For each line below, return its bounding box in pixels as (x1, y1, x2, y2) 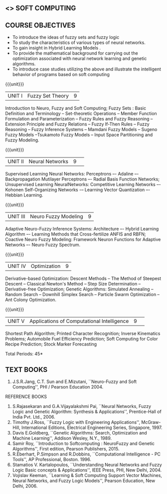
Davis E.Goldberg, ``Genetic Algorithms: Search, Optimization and (12, 430, 147, 436)
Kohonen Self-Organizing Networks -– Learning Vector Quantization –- (5, 187, 151, 193)
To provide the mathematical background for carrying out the (12, 50, 138, 56)
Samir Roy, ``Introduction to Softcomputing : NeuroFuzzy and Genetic (12, 440, 155, 446)
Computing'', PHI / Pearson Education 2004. (12, 384, 104, 390)
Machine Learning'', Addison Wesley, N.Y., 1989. (12, 435, 112, 441)
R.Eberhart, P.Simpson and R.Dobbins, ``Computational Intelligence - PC (12, 451, 161, 457)
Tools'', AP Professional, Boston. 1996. (12, 456, 91, 462)
